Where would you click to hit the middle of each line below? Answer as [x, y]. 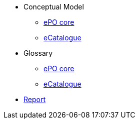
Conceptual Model [54, 7]
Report [35, 99]
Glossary [38, 53]
